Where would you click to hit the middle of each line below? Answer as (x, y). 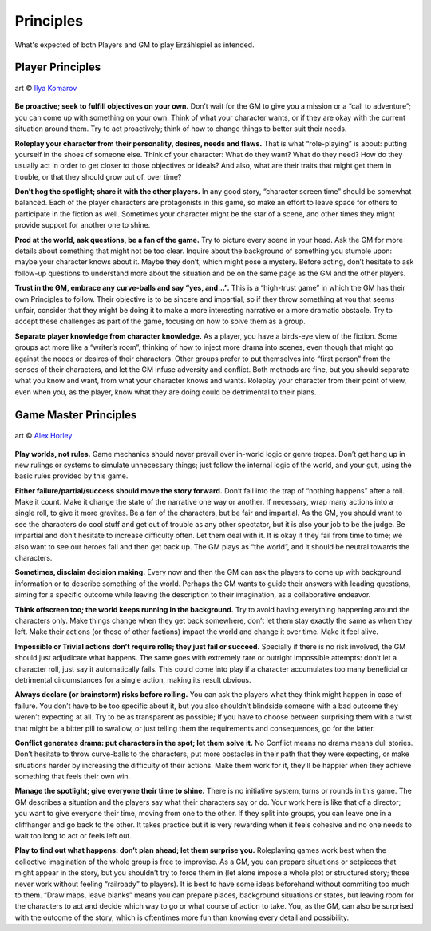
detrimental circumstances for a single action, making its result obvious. (133, 679)
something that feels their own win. (73, 776)
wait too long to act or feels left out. (73, 836)
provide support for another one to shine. (83, 225)
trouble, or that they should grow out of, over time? (98, 176)
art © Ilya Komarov (46, 88)
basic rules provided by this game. (71, 476)
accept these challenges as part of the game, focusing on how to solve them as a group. (160, 321)
